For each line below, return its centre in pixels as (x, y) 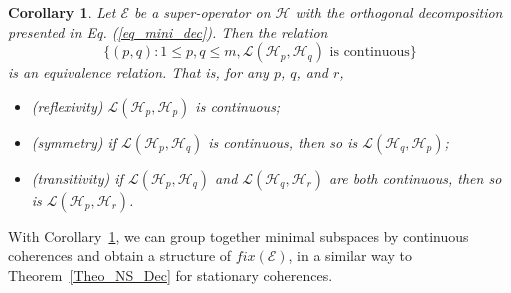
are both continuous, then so (415, 177)
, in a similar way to (350, 255)
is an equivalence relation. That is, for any (138, 72)
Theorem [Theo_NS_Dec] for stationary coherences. (170, 274)
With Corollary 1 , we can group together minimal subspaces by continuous (238, 235)
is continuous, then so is (283, 141)
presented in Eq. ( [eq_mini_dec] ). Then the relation (168, 31)
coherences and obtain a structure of (120, 255)
